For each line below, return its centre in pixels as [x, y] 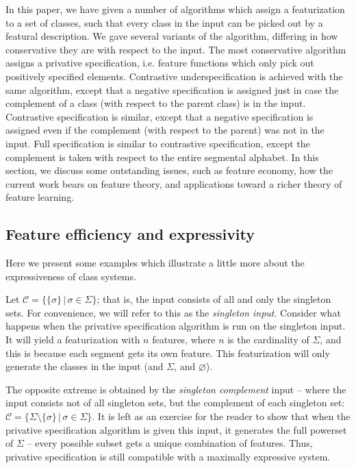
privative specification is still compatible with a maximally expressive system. [168, 456]
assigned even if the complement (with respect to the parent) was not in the [165, 130]
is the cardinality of [268, 340]
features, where [184, 340]
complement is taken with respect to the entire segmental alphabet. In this [162, 157]
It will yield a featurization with [73, 340]
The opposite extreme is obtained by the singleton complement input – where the [176, 389]
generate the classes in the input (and [85, 366]
